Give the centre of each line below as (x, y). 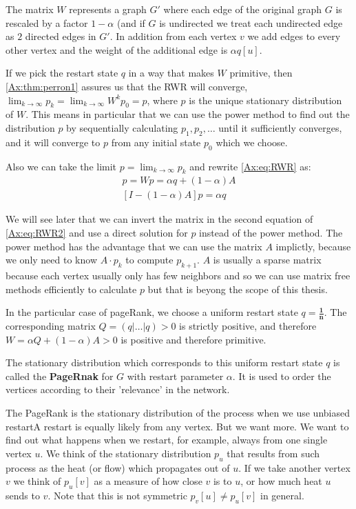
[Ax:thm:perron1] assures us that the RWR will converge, (127, 86)
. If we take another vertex (294, 467)
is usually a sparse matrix (267, 260)
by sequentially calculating (122, 127)
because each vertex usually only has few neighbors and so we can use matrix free (178, 275)
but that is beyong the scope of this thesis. (238, 289)
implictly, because (313, 246)
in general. (282, 495)
